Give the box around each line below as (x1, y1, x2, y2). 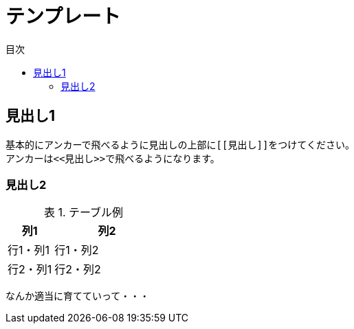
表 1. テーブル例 (43, 205, 124, 220)
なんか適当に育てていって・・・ (5, 290, 150, 302)
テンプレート (5, 5, 121, 28)
